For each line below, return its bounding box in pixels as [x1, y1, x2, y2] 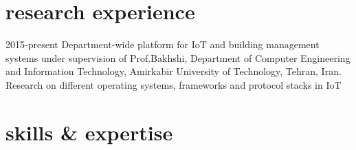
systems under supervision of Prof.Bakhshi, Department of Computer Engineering [5, 50, 351, 65]
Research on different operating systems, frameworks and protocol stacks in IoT [5, 77, 342, 92]
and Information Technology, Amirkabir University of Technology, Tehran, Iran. [5, 64, 342, 78]
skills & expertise [5, 118, 173, 146]
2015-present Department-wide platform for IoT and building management [5, 37, 320, 52]
